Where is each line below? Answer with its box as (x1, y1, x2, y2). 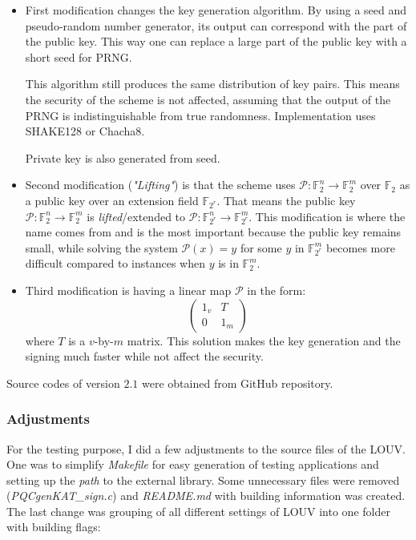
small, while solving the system (25, 239, 178, 256)
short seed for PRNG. (25, 48, 132, 65)
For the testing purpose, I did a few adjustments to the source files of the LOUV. (6, 440, 406, 457)
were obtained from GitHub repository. (142, 374, 333, 391)
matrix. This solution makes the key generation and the (127, 332, 401, 349)
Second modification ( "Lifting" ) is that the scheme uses (25, 176, 296, 193)
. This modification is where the (248, 208, 406, 224)
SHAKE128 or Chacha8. (25, 123, 145, 139)
